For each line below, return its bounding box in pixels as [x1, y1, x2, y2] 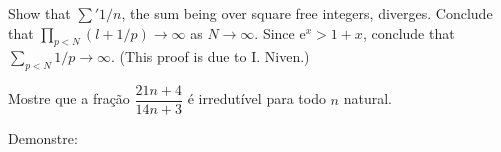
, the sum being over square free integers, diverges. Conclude [121, 3, 493, 23]
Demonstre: [8, 128, 78, 149]
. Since [254, 22, 295, 43]
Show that [8, 3, 71, 23]
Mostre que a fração [8, 88, 130, 109]
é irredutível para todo [187, 88, 326, 109]
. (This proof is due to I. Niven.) [110, 46, 310, 67]
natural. [343, 88, 392, 109]
